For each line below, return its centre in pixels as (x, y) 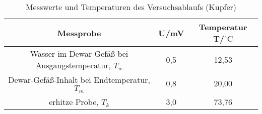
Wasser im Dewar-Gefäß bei (79, 53)
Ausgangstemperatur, (73, 65)
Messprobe (79, 33)
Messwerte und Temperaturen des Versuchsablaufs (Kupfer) (131, 7)
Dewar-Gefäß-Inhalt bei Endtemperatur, (79, 80)
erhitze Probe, (74, 101)
